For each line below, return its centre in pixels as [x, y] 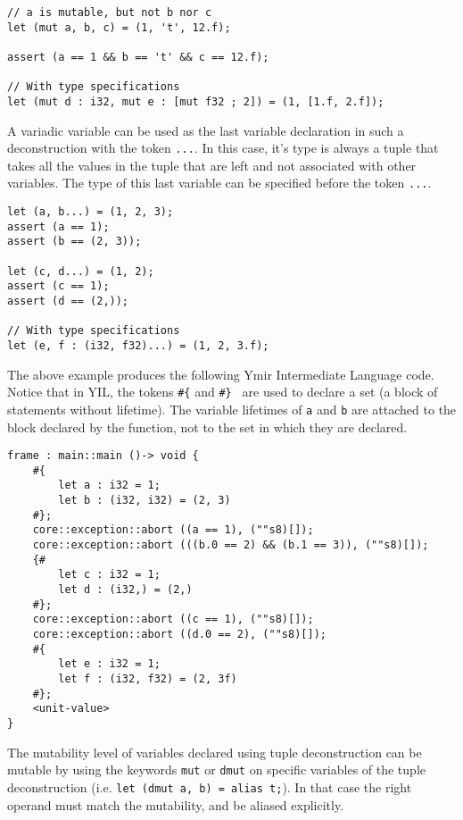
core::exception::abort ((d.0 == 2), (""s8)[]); [179, 635]
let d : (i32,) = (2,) [125, 590]
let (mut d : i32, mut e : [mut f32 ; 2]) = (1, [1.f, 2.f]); [196, 101]
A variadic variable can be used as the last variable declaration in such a [206, 130]
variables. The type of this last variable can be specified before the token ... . [219, 183]
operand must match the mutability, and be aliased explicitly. [176, 804]
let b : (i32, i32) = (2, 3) [145, 501]
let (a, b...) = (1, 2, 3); [91, 212]
